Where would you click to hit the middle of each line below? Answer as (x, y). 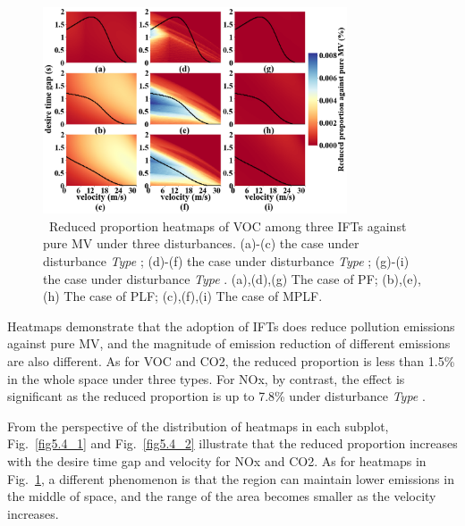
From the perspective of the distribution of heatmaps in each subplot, (198, 426)
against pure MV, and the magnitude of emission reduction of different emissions (229, 343)
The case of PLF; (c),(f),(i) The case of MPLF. (193, 296)
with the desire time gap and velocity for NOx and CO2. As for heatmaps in (217, 460)
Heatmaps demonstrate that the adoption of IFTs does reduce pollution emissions (231, 326)
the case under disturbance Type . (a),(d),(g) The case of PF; (211, 278)
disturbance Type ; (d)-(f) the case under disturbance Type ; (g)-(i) (226, 260)
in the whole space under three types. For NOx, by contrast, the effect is (206, 378)
